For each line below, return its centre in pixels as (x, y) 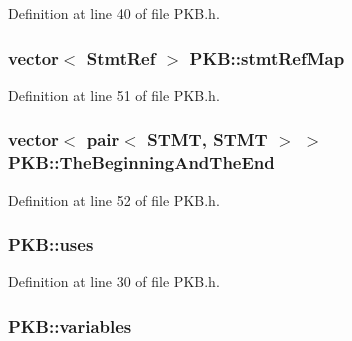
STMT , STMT (207, 139)
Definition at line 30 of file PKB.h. (114, 281)
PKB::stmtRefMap (267, 57)
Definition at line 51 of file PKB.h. (114, 94)
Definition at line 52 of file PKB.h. (114, 199)
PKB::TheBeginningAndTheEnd (141, 162)
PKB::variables (70, 325)
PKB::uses (51, 244)
